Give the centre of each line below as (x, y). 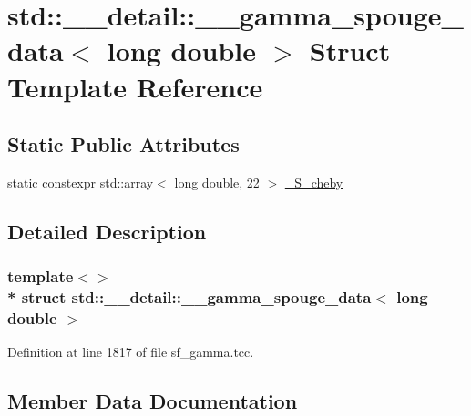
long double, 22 (217, 182)
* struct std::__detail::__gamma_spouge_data (189, 297)
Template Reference (135, 86)
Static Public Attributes (123, 144)
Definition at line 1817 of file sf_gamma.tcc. (131, 352)
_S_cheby (314, 182)
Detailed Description (107, 231)
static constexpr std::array (81, 182)
